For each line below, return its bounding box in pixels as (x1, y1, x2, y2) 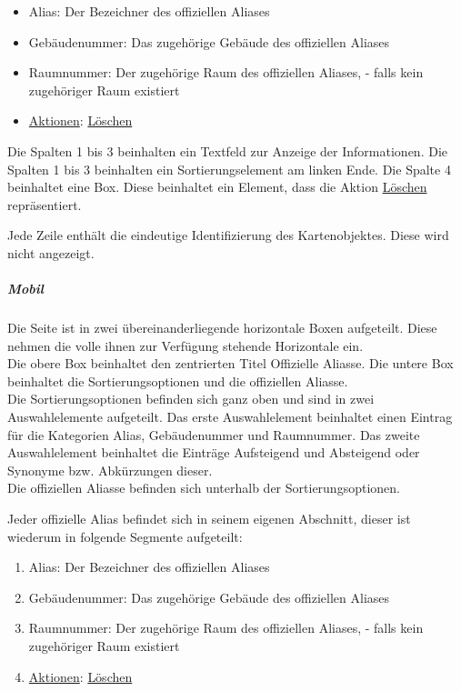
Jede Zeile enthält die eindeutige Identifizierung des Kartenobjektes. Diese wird (7, 225, 449, 245)
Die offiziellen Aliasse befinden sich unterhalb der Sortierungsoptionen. (7, 478, 400, 497)
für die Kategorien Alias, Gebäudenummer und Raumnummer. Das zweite (7, 425, 420, 444)
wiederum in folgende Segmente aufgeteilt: (7, 526, 243, 546)
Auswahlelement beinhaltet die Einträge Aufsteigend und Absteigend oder (7, 443, 420, 462)
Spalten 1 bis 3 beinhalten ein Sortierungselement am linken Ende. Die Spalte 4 (7, 159, 451, 178)
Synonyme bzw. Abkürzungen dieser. (7, 460, 213, 479)
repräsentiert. (7, 195, 82, 214)
